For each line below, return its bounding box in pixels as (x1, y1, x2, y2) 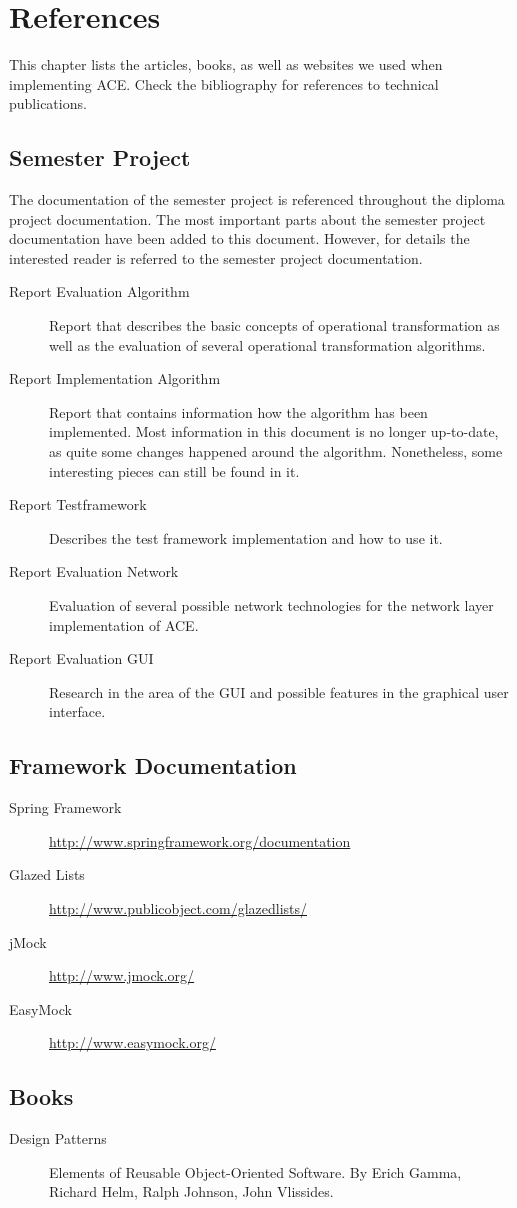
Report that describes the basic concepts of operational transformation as (49, 315, 500, 336)
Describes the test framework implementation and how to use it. (49, 527, 443, 548)
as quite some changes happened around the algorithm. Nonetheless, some (49, 441, 503, 462)
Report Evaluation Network (9, 561, 179, 582)
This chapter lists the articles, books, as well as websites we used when (9, 54, 443, 75)
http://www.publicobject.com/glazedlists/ (49, 897, 308, 918)
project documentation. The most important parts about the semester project (9, 208, 486, 229)
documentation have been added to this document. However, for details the (9, 228, 470, 249)
